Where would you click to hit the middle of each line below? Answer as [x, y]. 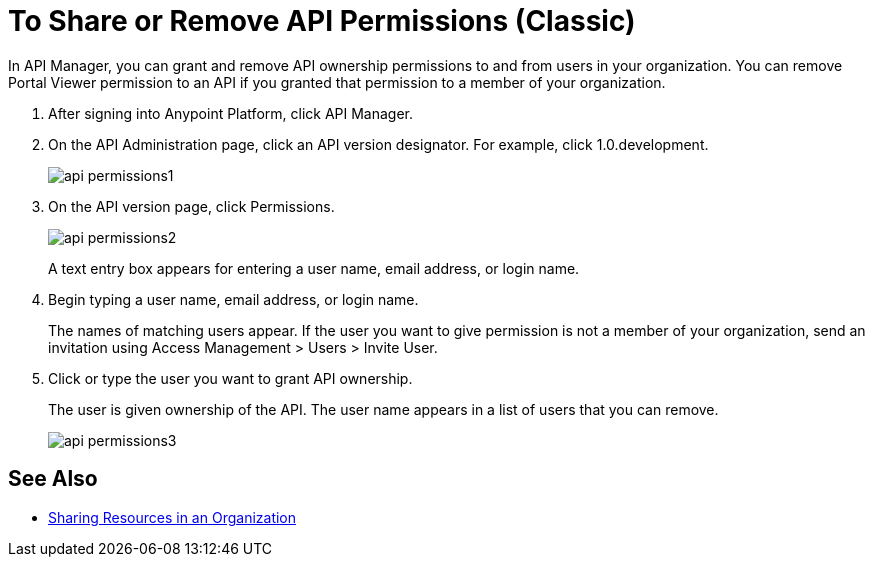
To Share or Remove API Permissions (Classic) [322, 21]
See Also [53, 479]
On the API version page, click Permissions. [191, 206]
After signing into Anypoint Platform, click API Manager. [231, 113]
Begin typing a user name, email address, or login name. [233, 299]
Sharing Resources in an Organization [172, 517]
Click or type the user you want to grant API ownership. [230, 378]
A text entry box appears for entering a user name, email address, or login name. [314, 268]
